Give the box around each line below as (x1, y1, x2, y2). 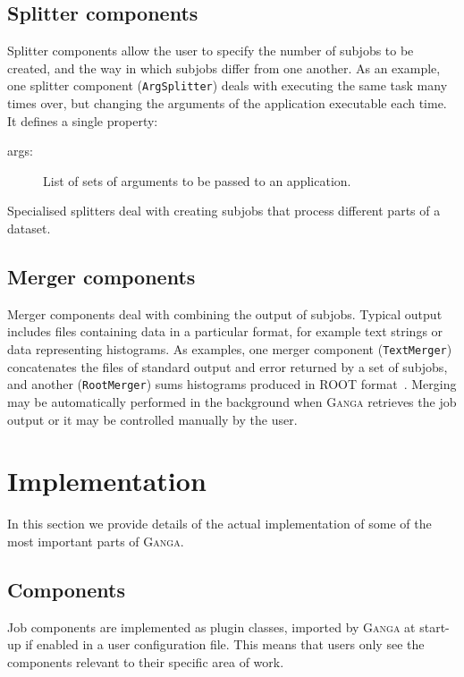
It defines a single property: (7, 111, 158, 130)
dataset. (7, 219, 51, 238)
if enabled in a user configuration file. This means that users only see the (25, 635, 425, 654)
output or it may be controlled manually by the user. (7, 410, 298, 428)
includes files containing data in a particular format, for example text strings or (7, 322, 443, 341)
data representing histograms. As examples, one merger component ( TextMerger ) (7, 340, 452, 358)
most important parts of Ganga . (7, 531, 184, 550)
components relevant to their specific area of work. (7, 652, 284, 671)
